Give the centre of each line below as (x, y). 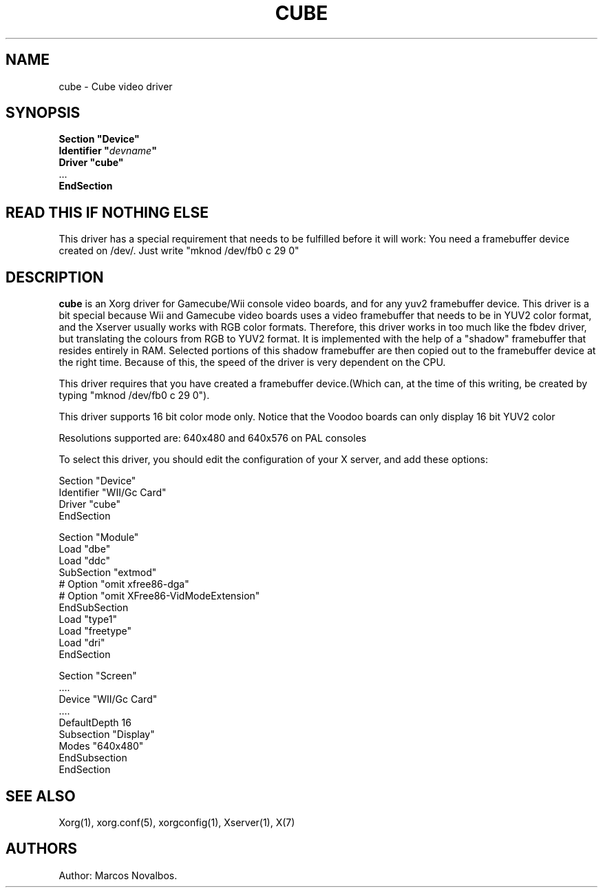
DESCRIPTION (55, 277)
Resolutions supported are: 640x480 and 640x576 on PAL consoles (213, 438)
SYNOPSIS (43, 113)
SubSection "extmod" (108, 573)
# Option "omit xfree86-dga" (124, 584)
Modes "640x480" (101, 746)
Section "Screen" (98, 676)
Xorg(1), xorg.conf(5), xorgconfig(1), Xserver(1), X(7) (177, 822)
